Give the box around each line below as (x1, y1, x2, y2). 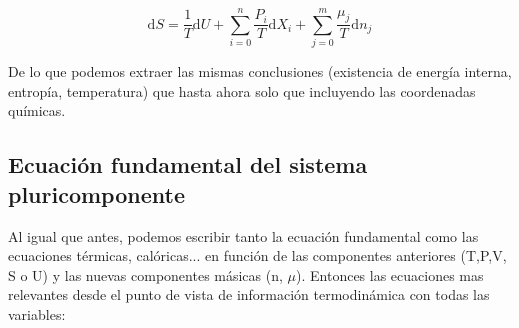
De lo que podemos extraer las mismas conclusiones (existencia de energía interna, (8, 61, 512, 82)
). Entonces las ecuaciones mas (296, 264, 484, 285)
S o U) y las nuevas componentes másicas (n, (8, 264, 283, 285)
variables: (8, 303, 66, 324)
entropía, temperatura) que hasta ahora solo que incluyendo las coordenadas (8, 80, 476, 101)
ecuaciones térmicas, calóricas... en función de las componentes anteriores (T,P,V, (8, 245, 507, 266)
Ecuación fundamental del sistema (8, 149, 368, 180)
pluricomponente (8, 178, 185, 209)
